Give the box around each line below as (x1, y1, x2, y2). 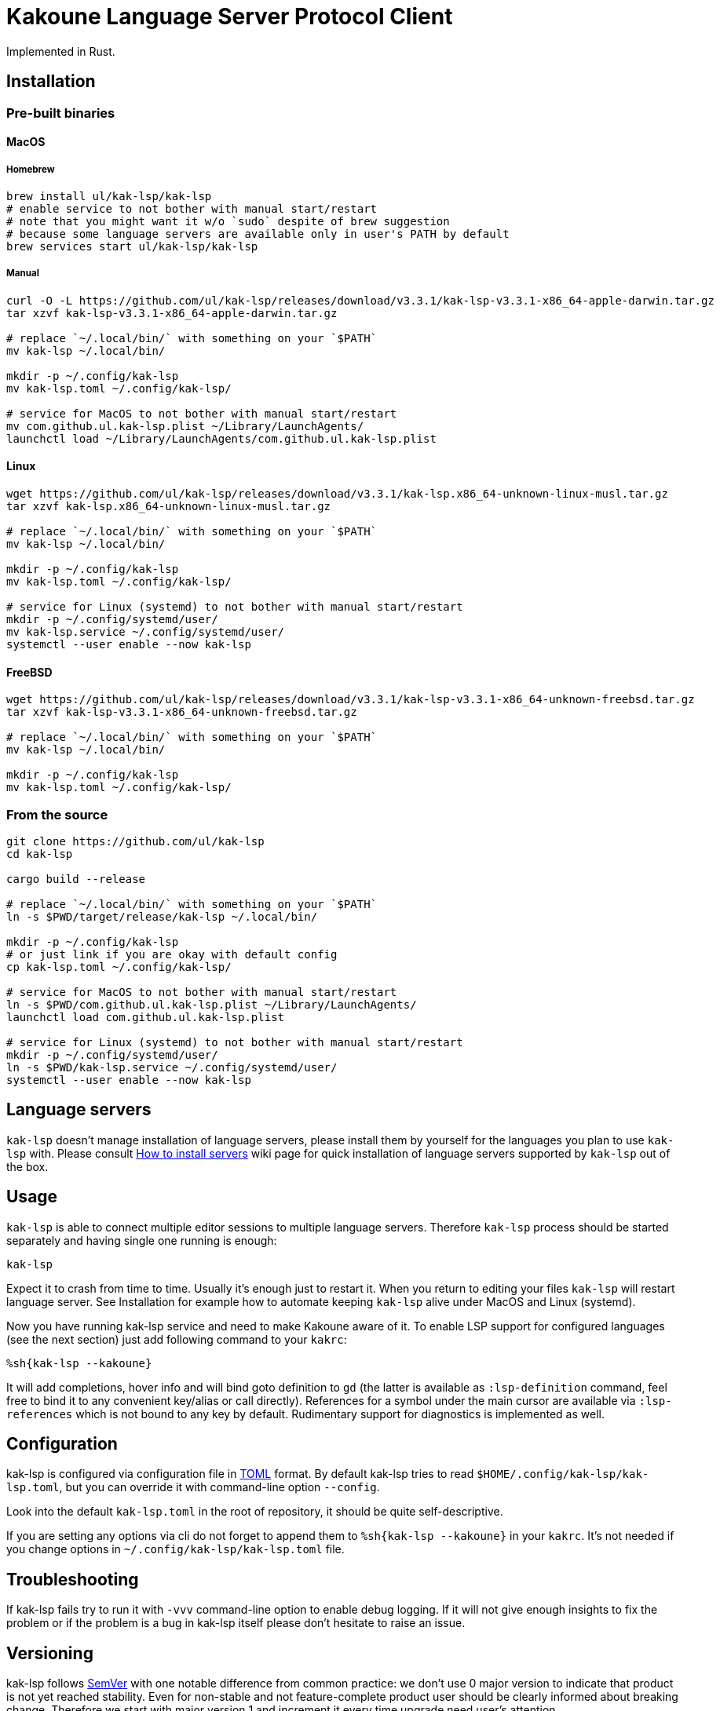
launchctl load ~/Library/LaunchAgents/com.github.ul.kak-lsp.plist (6, 432, 437, 445)
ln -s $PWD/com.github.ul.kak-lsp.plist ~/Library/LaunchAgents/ (6, 998, 417, 1011)
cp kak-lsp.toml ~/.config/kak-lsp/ (6, 960, 232, 973)
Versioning (6, 1643, 93, 1663)
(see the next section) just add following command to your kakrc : (6, 1332, 347, 1346)
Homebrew (6, 163, 55, 175)
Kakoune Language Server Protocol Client (6, 3, 453, 30)
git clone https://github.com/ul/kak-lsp (6, 834, 265, 848)
